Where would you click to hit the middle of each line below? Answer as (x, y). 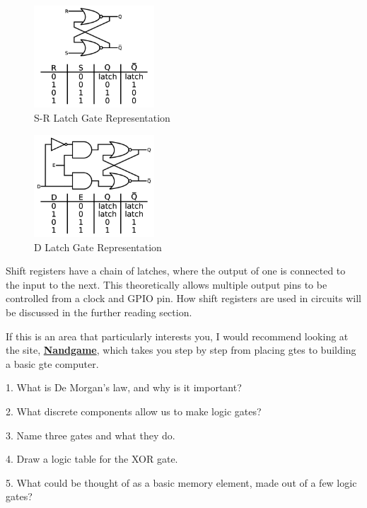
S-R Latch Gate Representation (102, 117)
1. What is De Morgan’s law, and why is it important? (124, 387)
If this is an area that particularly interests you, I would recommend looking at (177, 336)
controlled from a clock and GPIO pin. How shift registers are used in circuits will (183, 298)
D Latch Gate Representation (98, 247)
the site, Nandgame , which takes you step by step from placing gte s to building (181, 350)
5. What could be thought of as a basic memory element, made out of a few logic (181, 482)
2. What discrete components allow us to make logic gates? (134, 411)
